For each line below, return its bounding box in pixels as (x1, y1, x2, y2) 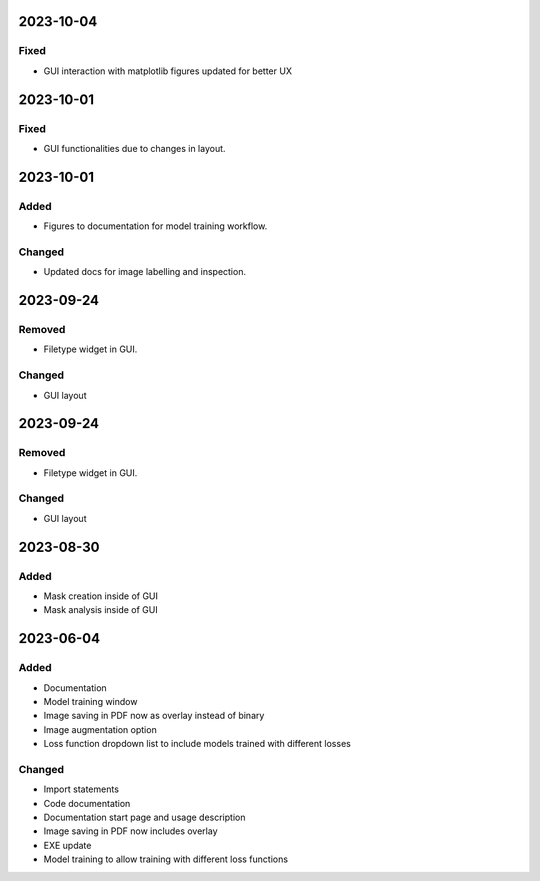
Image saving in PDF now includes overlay (43, 825, 218, 837)
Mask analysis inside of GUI (43, 604, 159, 616)
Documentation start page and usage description (43, 811, 246, 823)
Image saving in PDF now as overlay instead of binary (43, 710, 265, 722)
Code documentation (43, 797, 131, 809)
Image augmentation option (43, 723, 157, 735)
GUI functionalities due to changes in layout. (43, 142, 226, 154)
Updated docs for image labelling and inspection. (43, 266, 247, 278)
